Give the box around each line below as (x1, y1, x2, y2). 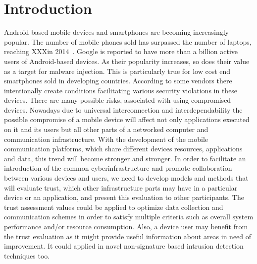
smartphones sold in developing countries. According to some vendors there (4, 75, 232, 86)
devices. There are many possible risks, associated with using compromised (4, 95, 231, 105)
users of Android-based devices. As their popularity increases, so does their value (4, 56, 250, 66)
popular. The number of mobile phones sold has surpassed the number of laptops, (4, 36, 252, 47)
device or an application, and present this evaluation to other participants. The (4, 192, 244, 202)
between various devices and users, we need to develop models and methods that (4, 173, 249, 183)
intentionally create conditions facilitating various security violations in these (4, 85, 238, 95)
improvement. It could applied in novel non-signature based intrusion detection (4, 241, 244, 251)
